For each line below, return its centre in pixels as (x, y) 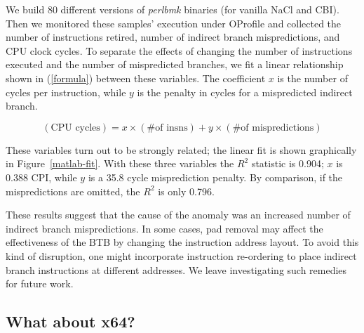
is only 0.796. (186, 191)
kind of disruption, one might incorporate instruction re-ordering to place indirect (181, 255)
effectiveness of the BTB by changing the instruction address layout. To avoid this (182, 242)
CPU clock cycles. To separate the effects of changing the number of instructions (179, 50)
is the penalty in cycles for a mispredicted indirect (245, 92)
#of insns (167, 128)
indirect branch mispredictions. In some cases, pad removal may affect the (164, 228)
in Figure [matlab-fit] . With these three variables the (120, 163)
